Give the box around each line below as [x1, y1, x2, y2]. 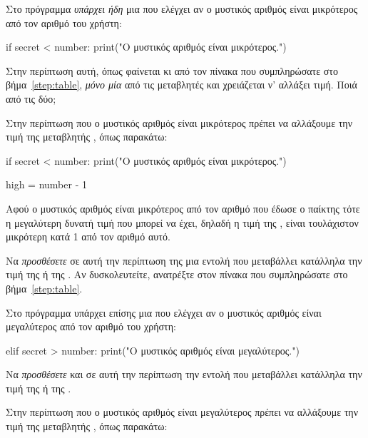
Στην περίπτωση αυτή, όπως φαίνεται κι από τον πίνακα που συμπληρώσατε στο [6, 63, 338, 78]
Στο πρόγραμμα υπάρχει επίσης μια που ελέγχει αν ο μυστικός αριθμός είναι [6, 305, 322, 320]
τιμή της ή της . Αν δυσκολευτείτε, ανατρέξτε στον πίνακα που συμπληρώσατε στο [6, 267, 348, 282]
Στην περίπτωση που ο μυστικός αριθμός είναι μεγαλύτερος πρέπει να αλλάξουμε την [6, 404, 359, 419]
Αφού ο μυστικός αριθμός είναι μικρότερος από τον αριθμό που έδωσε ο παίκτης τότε [6, 200, 360, 215]
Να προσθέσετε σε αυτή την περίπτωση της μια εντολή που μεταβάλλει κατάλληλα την [6, 253, 362, 268]
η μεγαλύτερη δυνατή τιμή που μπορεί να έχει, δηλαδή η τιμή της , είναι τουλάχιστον [6, 215, 359, 230]
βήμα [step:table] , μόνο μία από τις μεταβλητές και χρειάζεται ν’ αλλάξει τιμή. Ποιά [6, 77, 357, 92]
